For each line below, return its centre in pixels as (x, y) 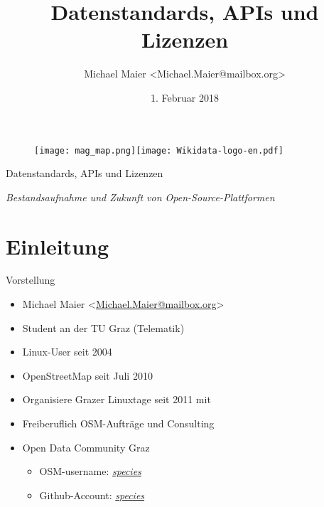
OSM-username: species (90, 471)
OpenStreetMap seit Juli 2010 (87, 375)
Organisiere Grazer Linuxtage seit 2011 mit (117, 399)
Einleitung (58, 246)
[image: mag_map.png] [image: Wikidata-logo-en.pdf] (159, 150)
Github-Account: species (92, 495)
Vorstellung (31, 280)
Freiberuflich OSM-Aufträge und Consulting (118, 423)
